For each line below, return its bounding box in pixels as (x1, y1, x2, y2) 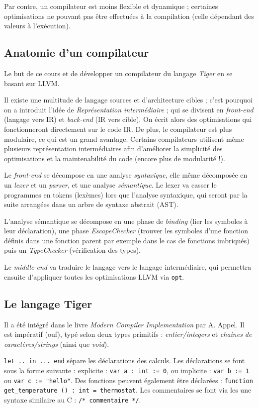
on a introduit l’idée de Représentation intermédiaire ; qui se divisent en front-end (4, 104, 254, 114)
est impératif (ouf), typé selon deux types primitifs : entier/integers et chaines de (4, 329, 252, 339)
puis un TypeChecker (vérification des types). (4, 245, 141, 255)
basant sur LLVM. (4, 78, 60, 88)
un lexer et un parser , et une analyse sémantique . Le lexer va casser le (4, 179, 217, 190)
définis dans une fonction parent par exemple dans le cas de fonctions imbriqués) (4, 235, 250, 245)
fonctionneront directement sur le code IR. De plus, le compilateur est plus (4, 123, 232, 134)
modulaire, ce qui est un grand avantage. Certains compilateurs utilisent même (4, 133, 244, 144)
